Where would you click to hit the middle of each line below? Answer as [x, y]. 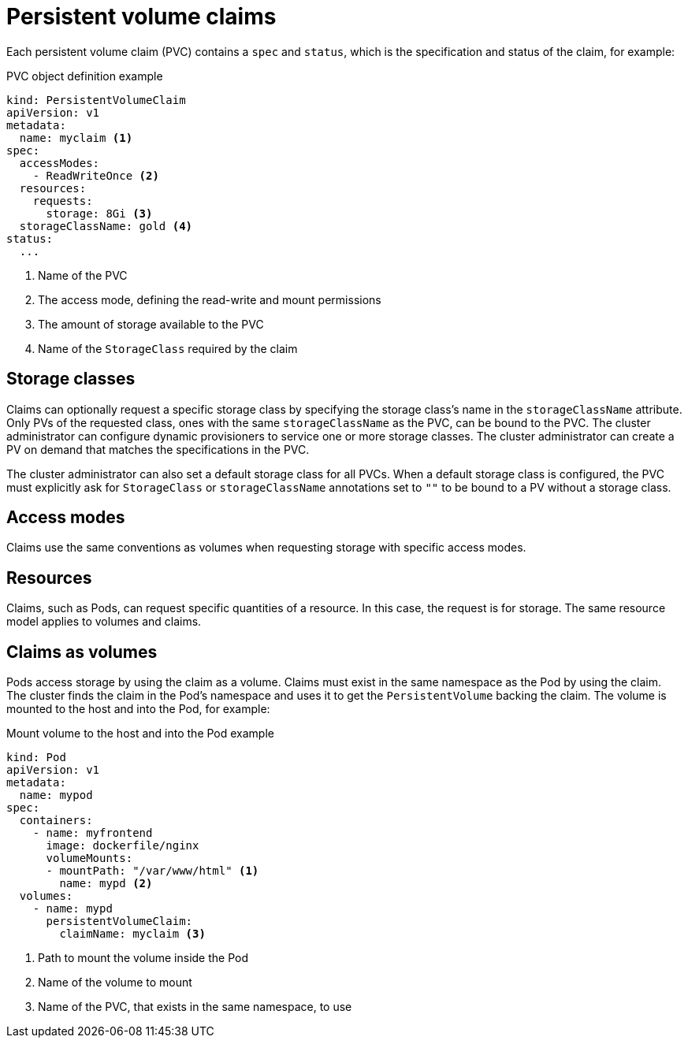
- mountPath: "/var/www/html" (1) [152, 871]
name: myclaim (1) [76, 137]
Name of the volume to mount [115, 983]
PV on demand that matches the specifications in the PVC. [158, 449]
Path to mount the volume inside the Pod [143, 958]
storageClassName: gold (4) [106, 226]
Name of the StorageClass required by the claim [168, 348]
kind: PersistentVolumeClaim [96, 100]
